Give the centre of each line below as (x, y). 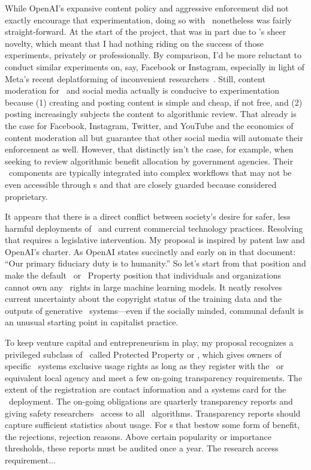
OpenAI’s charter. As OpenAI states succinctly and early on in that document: (150, 251)
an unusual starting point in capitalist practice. (92, 322)
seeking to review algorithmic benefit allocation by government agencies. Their (149, 161)
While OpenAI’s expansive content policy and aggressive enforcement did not (147, 8)
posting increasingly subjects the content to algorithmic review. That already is (151, 114)
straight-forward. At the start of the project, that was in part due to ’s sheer (146, 32)
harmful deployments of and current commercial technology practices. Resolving (154, 228)
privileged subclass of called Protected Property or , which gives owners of (143, 354)
